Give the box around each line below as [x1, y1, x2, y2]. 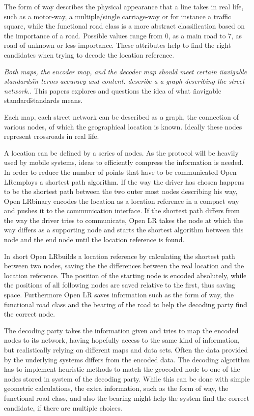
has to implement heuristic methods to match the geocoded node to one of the [4, 364, 240, 374]
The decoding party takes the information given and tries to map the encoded [4, 325, 239, 335]
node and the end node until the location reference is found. [4, 234, 185, 245]
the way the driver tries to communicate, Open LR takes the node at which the [4, 215, 243, 225]
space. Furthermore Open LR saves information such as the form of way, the [4, 289, 234, 300]
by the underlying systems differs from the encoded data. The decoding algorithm [4, 354, 250, 364]
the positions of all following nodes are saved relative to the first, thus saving [4, 280, 235, 290]
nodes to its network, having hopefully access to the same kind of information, [4, 335, 240, 345]
